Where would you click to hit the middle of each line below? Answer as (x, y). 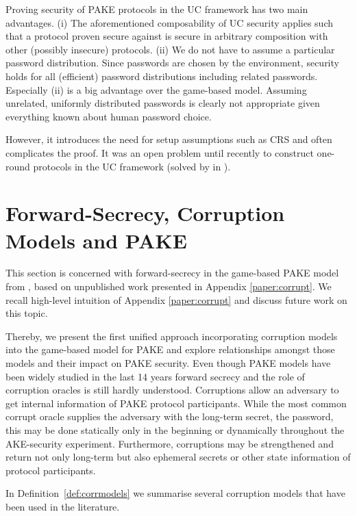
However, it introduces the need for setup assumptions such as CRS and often (169, 139)
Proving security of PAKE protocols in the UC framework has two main (157, 9)
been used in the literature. (63, 506)
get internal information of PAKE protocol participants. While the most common (176, 403)
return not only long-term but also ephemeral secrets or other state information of (178, 457)
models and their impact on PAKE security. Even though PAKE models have (168, 363)
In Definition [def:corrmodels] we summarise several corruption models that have (175, 493)
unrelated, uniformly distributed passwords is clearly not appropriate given (163, 103)
